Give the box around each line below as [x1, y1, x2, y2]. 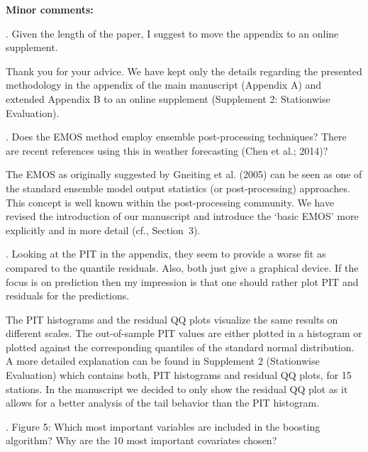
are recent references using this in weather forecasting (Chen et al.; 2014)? [6, 143, 328, 158]
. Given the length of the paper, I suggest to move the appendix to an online [6, 26, 339, 40]
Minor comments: [6, 2, 94, 16]
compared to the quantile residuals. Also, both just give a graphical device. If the [6, 260, 359, 275]
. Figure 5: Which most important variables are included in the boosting [6, 419, 320, 434]
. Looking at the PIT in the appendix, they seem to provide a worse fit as [6, 246, 326, 261]
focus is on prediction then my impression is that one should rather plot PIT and [6, 274, 359, 289]
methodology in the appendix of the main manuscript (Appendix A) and [6, 77, 322, 92]
